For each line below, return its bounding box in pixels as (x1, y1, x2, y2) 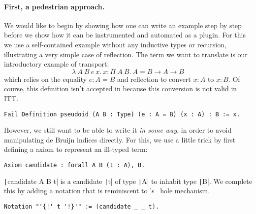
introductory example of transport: (4, 59, 109, 69)
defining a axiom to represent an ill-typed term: (4, 144, 148, 154)
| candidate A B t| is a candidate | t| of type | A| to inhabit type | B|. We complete (4, 176, 252, 186)
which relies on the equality (4, 73, 87, 84)
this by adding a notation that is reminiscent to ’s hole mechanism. (4, 185, 210, 196)
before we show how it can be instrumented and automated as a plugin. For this (4, 30, 246, 40)
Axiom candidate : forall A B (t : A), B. (4, 161, 145, 169)
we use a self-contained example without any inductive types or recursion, (4, 39, 226, 49)
